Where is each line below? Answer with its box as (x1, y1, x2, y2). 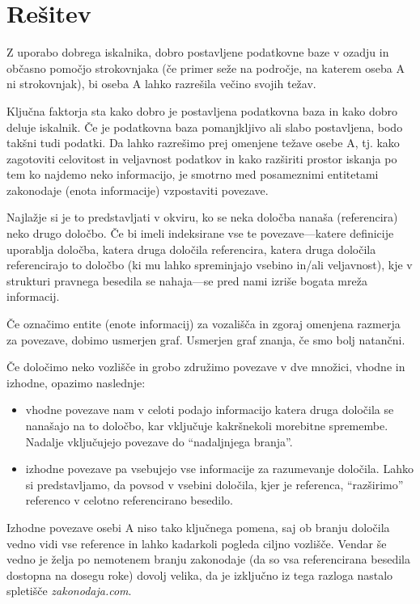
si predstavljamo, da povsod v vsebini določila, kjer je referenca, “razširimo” (25, 475, 404, 492)
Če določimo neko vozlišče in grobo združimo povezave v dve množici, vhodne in (6, 358, 405, 375)
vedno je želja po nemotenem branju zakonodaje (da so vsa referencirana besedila (6, 551, 410, 568)
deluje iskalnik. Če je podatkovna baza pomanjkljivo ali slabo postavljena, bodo (6, 118, 403, 135)
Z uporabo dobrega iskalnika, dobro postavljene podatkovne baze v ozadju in (6, 44, 389, 61)
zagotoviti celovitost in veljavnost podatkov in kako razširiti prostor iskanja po (6, 150, 397, 167)
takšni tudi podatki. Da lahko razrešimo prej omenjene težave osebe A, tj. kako (6, 134, 400, 151)
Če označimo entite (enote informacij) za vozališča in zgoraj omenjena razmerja (6, 315, 401, 332)
